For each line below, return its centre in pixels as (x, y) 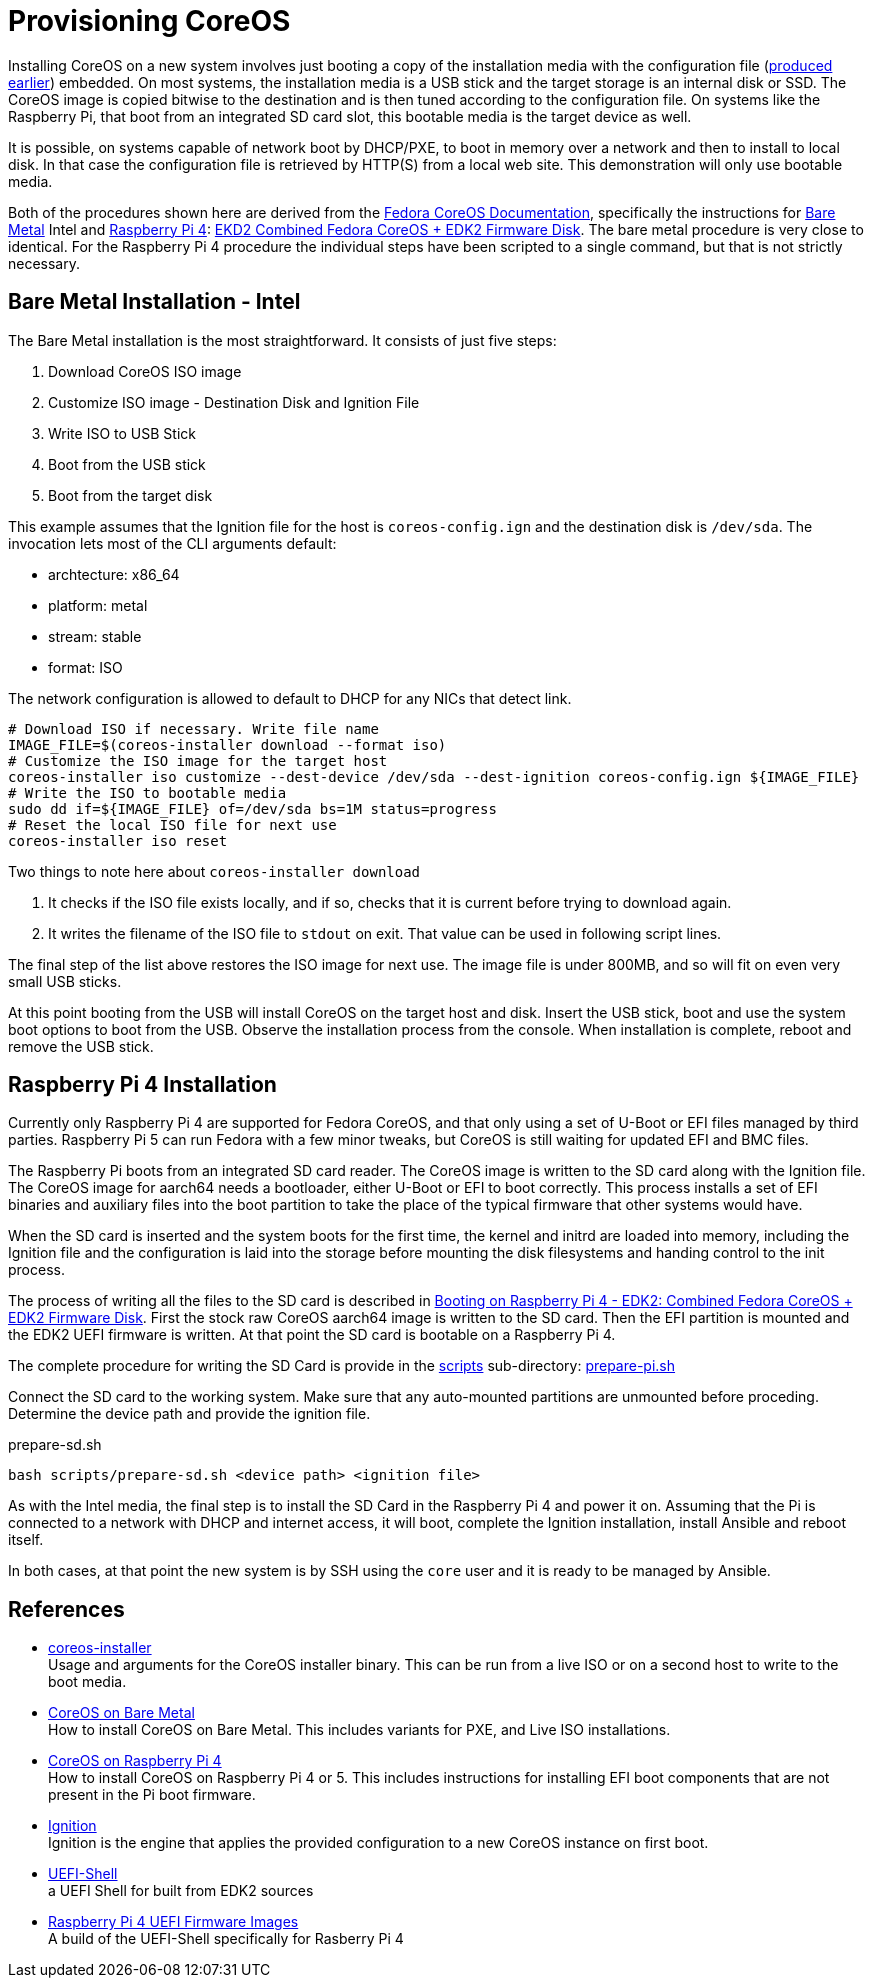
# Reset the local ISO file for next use (172, 824)
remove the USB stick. (81, 1046)
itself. (26, 1540)
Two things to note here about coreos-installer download (214, 871)
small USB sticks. (65, 981)
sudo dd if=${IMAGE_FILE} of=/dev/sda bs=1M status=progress (252, 808)
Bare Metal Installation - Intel (154, 302)
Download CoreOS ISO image (145, 371)
